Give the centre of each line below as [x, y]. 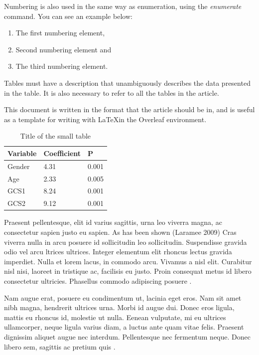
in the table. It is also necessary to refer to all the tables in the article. [112, 92]
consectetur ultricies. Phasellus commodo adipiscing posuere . [98, 280]
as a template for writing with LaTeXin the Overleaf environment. [105, 119]
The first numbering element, [60, 33]
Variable [22, 153]
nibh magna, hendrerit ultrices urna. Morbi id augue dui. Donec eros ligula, [119, 307]
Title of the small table [56, 136]
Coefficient [62, 153]
